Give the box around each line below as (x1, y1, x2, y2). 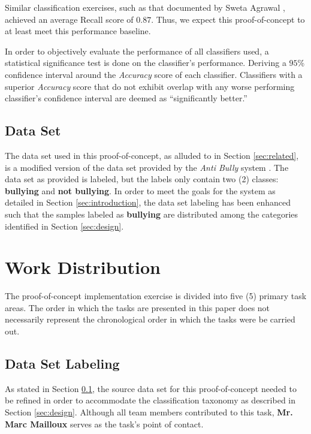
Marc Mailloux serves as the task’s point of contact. (5, 417, 204, 430)
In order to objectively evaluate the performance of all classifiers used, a (5, 44, 269, 57)
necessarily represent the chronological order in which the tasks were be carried (5, 313, 295, 325)
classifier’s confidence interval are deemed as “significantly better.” (5, 92, 247, 104)
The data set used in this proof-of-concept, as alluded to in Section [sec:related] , (5, 149, 299, 161)
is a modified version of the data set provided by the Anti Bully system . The (5, 161, 289, 173)
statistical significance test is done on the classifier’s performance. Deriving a (5, 56, 286, 69)
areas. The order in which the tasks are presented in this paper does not (5, 301, 270, 314)
